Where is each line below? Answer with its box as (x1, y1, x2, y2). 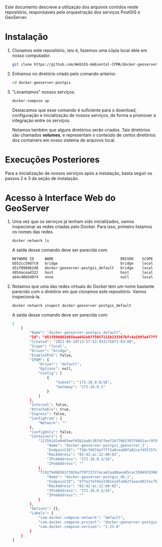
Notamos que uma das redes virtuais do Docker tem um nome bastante (12, 283, 155, 289)
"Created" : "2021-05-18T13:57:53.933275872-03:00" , (29, 339, 136, 344)
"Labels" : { (29, 511, 54, 516)
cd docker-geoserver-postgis (12, 80, 71, 85)
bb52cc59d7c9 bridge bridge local (12, 261, 153, 266)
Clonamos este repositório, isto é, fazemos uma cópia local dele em (12, 47, 147, 53)
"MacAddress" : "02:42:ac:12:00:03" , (46, 452, 121, 457)
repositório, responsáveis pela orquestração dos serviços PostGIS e (5, 9, 140, 15)
